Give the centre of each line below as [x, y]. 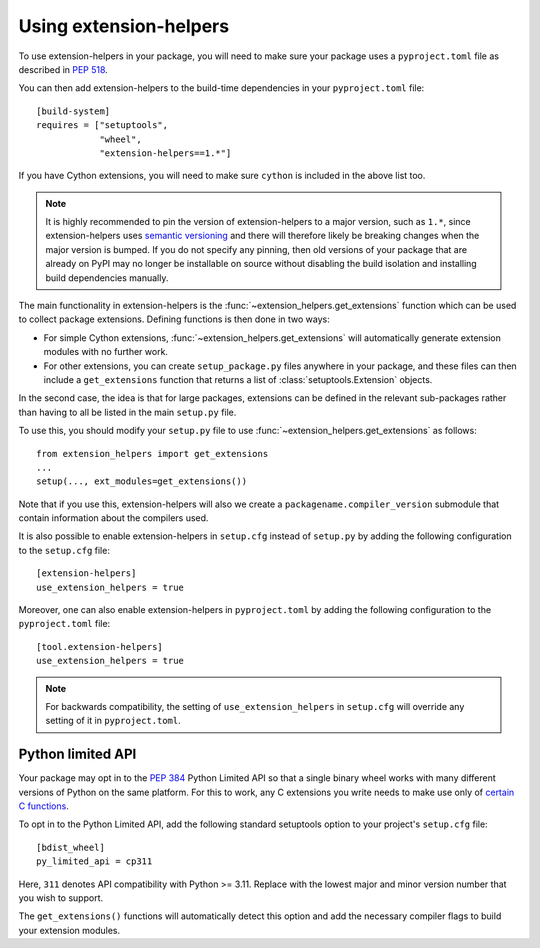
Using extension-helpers [124, 26]
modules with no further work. [106, 352]
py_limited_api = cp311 [94, 861]
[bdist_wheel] [70, 847]
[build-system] [73, 111]
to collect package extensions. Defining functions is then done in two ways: [174, 319]
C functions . [43, 806]
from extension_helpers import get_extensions [152, 453]
